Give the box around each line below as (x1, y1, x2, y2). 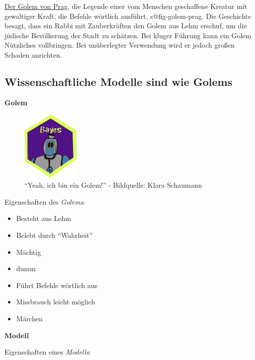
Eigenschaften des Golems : (4, 196, 85, 207)
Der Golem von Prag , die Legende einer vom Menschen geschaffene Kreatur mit (4, 1, 248, 11)
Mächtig (16, 246, 41, 257)
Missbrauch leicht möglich (16, 296, 95, 307)
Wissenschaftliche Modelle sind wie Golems (4, 73, 233, 89)
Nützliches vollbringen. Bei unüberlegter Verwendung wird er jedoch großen (4, 40, 235, 50)
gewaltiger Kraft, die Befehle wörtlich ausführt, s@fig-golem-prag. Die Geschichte (4, 10, 251, 21)
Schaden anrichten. (4, 49, 62, 60)
